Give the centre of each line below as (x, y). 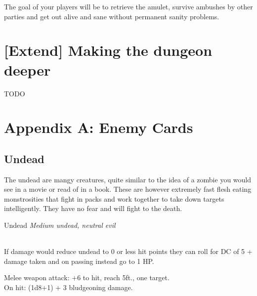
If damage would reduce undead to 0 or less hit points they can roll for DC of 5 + (128, 251)
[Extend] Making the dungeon (108, 50)
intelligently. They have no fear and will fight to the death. (93, 208)
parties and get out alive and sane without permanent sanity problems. (112, 16)
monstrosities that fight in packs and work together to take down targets (114, 198)
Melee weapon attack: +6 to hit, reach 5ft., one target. (87, 277)
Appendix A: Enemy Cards (99, 127)
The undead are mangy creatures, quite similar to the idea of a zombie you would (128, 179)
